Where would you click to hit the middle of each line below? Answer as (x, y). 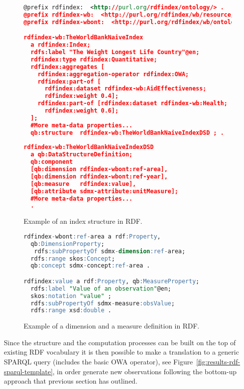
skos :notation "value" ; (71, 296)
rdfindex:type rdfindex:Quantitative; (94, 59)
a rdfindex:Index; (61, 45)
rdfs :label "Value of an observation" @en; (101, 288)
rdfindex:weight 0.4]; (81, 96)
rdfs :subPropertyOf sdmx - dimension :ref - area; (110, 251)
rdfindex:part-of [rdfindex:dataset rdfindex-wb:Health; (133, 104)
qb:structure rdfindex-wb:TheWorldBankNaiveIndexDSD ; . (127, 133)
